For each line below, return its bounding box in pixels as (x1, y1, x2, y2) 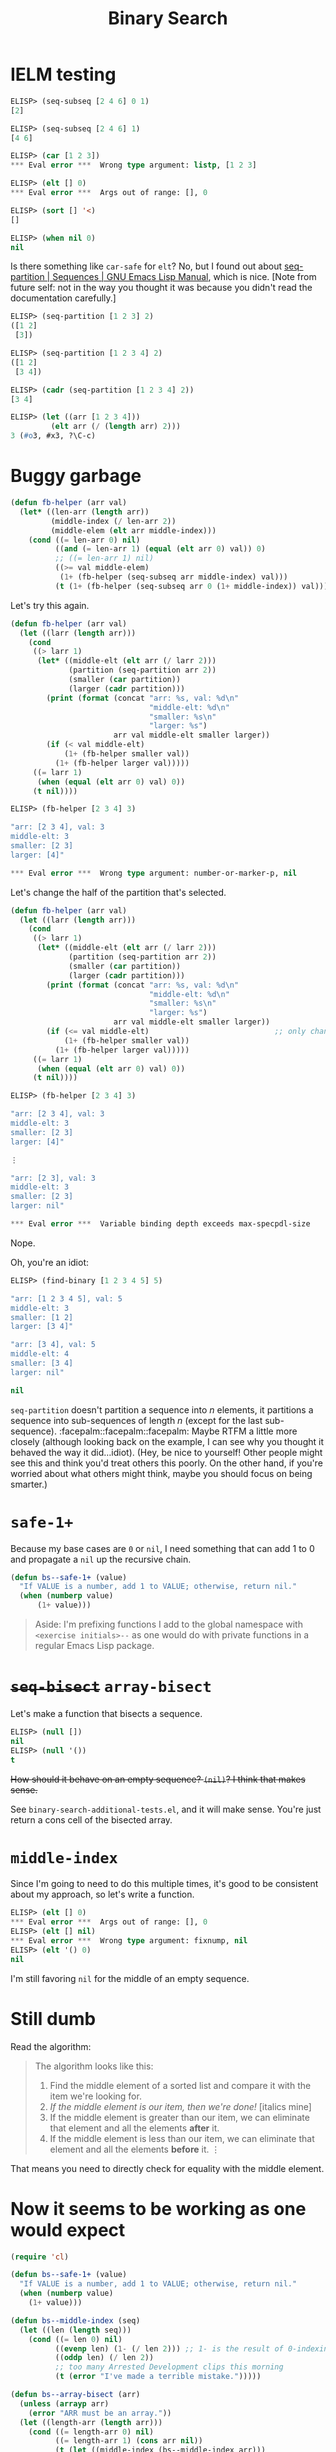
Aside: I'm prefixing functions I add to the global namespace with (34, 1618, 303, 1631)
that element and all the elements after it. (49, 2122, 220, 2134)
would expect (10, 2218, 126, 2241)
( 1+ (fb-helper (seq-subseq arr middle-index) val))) (59, 572, 288, 582)
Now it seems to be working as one (10, 2197, 307, 2220)
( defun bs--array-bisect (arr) (10, 2390, 141, 2400)
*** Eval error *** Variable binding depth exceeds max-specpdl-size (10, 1219, 311, 1229)
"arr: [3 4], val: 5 (10, 1340, 97, 1350)
